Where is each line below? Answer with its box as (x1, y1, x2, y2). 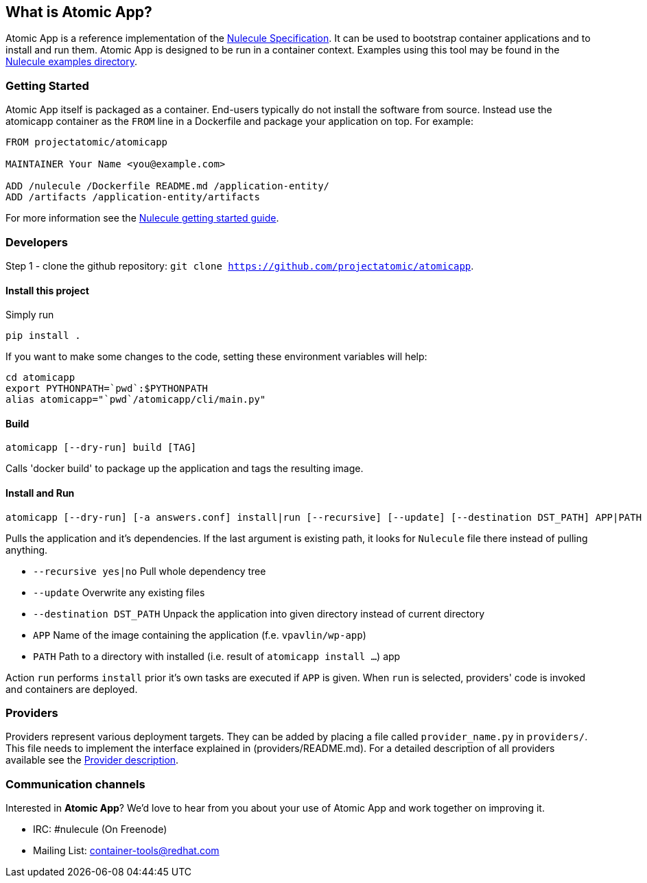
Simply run (5, 309, 54, 321)
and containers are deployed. (5, 683, 138, 695)
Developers (5, 235, 68, 249)
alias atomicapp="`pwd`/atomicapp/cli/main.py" (5, 394, 266, 405)
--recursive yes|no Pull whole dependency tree (33, 565, 266, 577)
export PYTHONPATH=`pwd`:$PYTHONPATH (5, 383, 209, 395)
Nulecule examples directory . (5, 56, 138, 68)
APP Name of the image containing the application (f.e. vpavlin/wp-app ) (33, 628, 366, 641)
